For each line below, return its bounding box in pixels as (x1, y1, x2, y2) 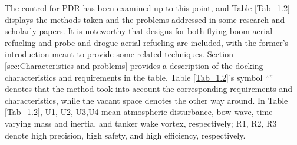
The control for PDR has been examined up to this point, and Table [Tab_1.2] (5, 2, 290, 14)
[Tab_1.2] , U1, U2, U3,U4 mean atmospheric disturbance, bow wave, (5, 106, 254, 118)
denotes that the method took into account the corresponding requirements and (5, 83, 293, 95)
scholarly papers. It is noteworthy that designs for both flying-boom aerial (5, 25, 273, 37)
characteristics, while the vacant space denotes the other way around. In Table (5, 94, 288, 106)
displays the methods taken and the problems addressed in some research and (5, 13, 285, 25)
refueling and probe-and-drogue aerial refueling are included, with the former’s (5, 36, 289, 48)
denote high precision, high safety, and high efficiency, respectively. (5, 128, 246, 141)
